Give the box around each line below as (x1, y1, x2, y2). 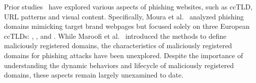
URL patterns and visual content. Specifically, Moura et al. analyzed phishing (4, 11, 244, 21)
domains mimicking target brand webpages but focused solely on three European (4, 21, 250, 31)
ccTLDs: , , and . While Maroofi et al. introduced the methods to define (4, 30, 227, 41)
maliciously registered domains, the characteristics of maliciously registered (4, 40, 232, 51)
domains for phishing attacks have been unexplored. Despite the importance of (4, 50, 243, 60)
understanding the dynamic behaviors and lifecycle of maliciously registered (4, 60, 234, 70)
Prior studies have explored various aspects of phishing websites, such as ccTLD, (4, 1, 253, 11)
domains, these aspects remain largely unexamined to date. (4, 70, 184, 80)
